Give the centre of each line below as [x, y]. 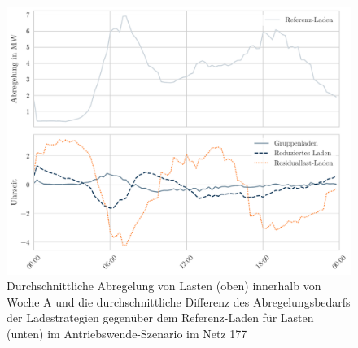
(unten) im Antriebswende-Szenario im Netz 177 [127, 333]
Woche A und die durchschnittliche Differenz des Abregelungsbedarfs [179, 301]
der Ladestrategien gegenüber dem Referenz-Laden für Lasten [160, 318]
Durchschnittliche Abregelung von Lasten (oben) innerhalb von [164, 286]
